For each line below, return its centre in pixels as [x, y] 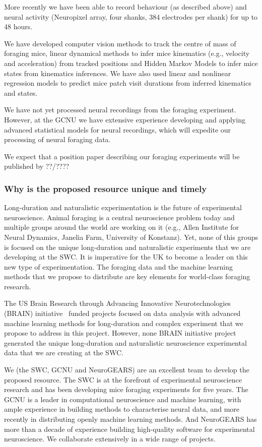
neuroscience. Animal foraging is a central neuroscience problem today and [119, 217]
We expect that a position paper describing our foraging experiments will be [122, 156]
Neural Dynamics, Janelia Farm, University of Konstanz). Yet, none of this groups [131, 237]
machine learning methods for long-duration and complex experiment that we [124, 323]
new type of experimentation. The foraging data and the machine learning [118, 266]
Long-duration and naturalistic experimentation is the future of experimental [123, 207]
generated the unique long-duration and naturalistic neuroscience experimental [125, 342]
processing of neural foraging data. [57, 139]
